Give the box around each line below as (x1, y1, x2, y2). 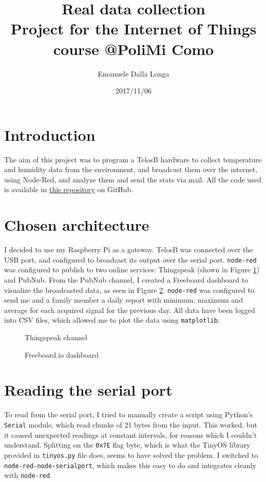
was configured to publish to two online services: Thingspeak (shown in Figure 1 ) (4, 264, 260, 275)
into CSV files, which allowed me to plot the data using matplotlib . (4, 314, 220, 325)
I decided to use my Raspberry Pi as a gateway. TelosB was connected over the (4, 244, 253, 255)
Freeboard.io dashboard (25, 349, 99, 360)
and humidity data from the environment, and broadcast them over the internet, (4, 164, 258, 175)
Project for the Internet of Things (10, 18, 257, 39)
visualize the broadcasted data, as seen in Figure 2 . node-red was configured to (4, 284, 254, 295)
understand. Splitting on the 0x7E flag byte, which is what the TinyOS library (4, 439, 251, 450)
